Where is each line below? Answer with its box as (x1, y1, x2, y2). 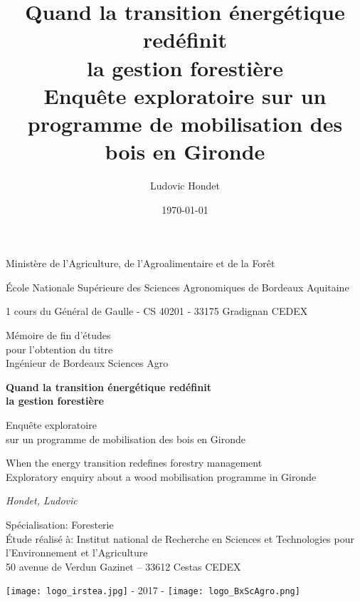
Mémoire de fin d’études (6, 328, 111, 343)
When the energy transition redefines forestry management (6, 455, 263, 470)
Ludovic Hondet (150, 178, 220, 193)
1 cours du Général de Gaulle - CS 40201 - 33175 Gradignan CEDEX (6, 303, 308, 318)
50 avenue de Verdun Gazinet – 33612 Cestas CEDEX (6, 559, 241, 574)
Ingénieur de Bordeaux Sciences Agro (6, 356, 169, 370)
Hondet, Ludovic (6, 493, 78, 508)
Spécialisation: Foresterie (6, 517, 114, 531)
